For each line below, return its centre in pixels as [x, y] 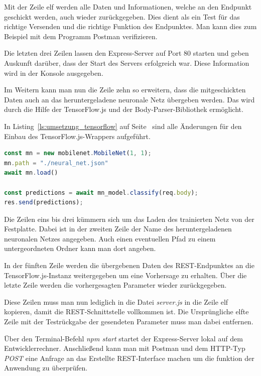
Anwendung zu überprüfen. [46, 368]
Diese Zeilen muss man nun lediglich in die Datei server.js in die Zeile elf [116, 301]
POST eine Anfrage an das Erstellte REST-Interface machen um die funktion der [129, 358]
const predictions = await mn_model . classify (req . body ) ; [101, 193]
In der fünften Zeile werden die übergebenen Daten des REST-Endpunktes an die [129, 265]
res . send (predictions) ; [44, 203]
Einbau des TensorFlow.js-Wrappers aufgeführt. [77, 136]
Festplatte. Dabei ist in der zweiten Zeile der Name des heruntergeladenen [118, 229]
